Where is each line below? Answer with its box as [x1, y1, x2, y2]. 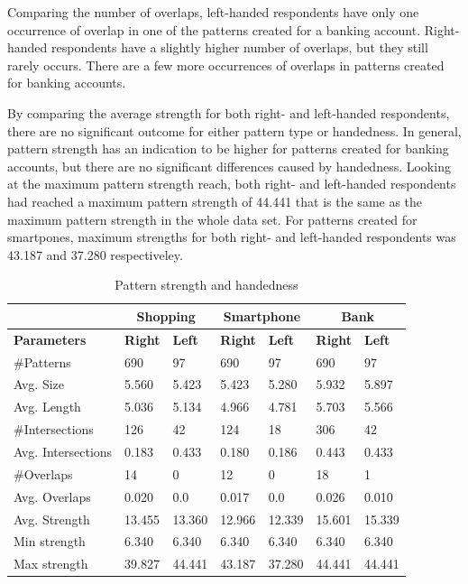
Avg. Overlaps [14, 487, 91, 505]
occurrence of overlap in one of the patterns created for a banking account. [7, 20, 421, 39]
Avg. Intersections [14, 441, 113, 460]
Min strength [14, 532, 86, 551]
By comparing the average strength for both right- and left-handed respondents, [7, 103, 450, 122]
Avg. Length [14, 397, 81, 416]
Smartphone [223, 306, 301, 325]
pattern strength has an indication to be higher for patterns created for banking [7, 139, 449, 158]
